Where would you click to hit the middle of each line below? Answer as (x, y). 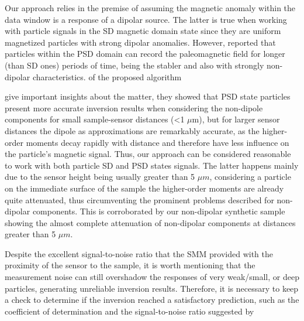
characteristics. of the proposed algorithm (107, 76)
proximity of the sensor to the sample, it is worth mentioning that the (130, 265)
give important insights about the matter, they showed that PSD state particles (148, 96)
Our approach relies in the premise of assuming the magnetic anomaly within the (150, 8)
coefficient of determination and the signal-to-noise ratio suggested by (129, 311)
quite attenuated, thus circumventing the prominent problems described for (139, 199)
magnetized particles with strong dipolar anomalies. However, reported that (140, 42)
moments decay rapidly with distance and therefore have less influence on (158, 142)
